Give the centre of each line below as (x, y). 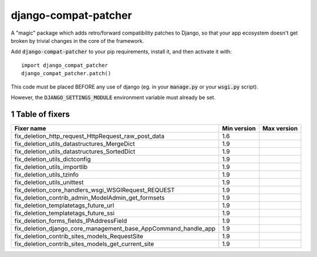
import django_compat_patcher (65, 65)
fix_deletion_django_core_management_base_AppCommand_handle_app (115, 228)
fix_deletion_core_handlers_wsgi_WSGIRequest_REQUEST (95, 190)
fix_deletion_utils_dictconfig (53, 159)
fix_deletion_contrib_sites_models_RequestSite (79, 236)
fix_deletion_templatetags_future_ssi (64, 213)
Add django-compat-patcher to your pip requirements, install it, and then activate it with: (121, 52)
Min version (239, 128)
